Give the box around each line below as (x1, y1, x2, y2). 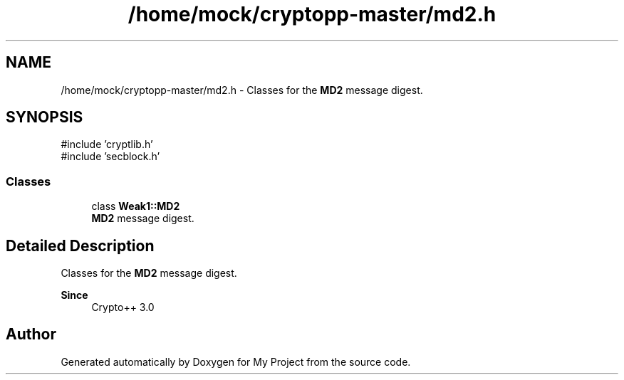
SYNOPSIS (6, 108, 83, 127)
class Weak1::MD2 (91, 200, 180, 213)
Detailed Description (6, 236, 155, 255)
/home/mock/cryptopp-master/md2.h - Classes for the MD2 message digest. (61, 83, 423, 96)
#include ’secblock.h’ (61, 150, 160, 163)
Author (6, 325, 56, 344)
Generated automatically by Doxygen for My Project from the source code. (61, 355, 411, 368)
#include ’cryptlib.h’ (61, 138, 153, 151)
